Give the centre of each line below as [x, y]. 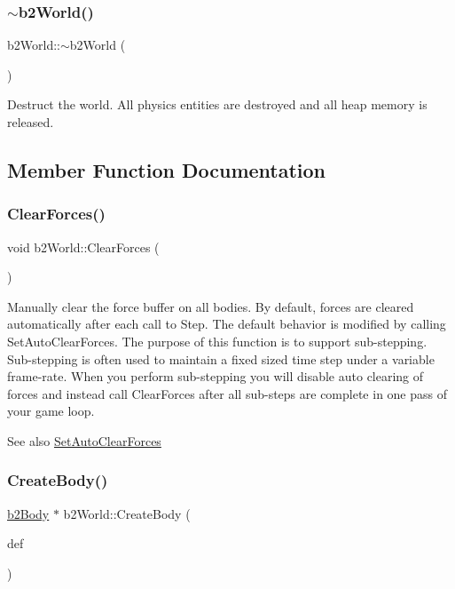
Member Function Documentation [167, 169]
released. [31, 122]
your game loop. [51, 411]
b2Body [28, 513]
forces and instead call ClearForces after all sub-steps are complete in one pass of [227, 393]
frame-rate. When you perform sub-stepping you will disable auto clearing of [216, 376]
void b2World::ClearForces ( [83, 247]
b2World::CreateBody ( [127, 513]
